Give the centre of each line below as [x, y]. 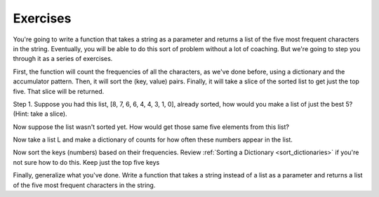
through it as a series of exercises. [63, 59]
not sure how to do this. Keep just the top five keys [86, 162]
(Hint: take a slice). [40, 114]
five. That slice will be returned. [59, 91]
